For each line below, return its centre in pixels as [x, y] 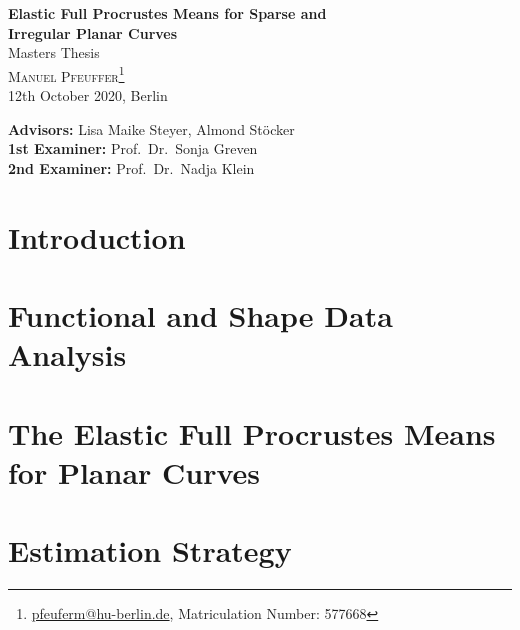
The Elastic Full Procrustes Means [252, 432]
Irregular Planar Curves [93, 32]
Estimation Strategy [150, 550]
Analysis [67, 354]
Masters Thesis [54, 52]
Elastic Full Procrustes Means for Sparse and [167, 13]
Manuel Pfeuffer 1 [66, 74]
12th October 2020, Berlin [88, 95]
